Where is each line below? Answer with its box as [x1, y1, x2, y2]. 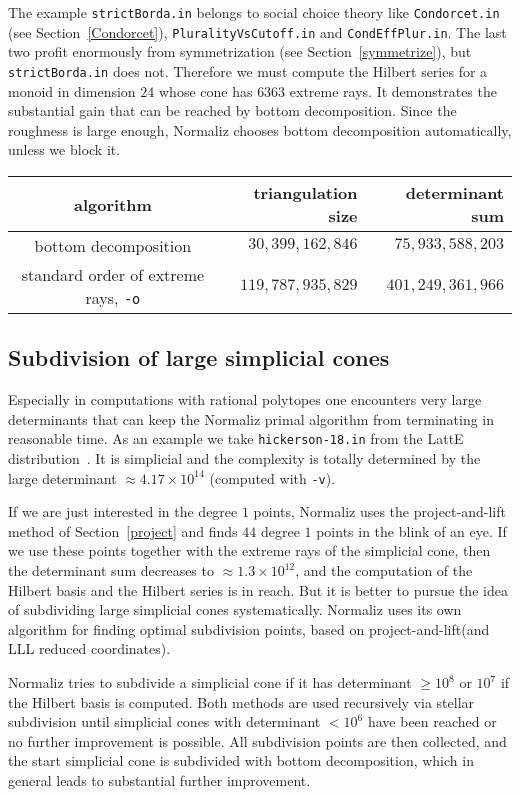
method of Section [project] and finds [8, 520, 238, 541]
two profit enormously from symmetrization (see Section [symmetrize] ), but [8, 41, 472, 62]
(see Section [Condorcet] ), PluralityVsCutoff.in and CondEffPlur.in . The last [8, 21, 507, 42]
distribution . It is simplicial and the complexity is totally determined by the [8, 448, 481, 469]
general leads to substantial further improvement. [8, 770, 311, 791]
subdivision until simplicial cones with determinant [8, 711, 321, 732]
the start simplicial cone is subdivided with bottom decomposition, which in [8, 750, 474, 771]
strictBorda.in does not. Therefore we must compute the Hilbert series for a [8, 60, 488, 81]
